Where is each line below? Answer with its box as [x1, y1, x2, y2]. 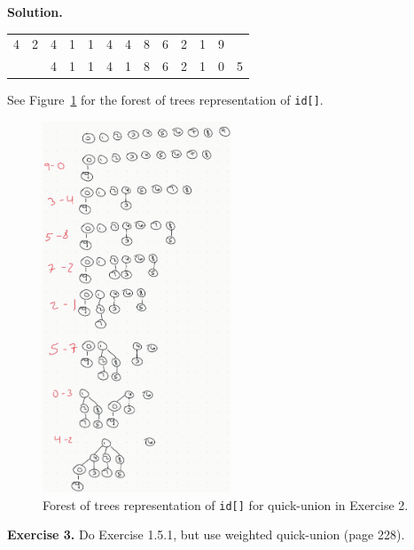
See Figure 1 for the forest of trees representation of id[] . [7, 90, 324, 109]
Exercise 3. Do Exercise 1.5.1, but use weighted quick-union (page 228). [7, 525, 405, 544]
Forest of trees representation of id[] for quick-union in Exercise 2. [43, 495, 409, 514]
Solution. [7, 3, 63, 20]
